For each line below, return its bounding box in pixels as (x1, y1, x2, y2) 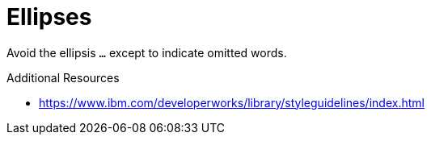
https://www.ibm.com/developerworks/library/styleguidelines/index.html (39, 95, 425, 110)
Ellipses (6, 3, 92, 31)
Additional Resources (6, 70, 120, 85)
